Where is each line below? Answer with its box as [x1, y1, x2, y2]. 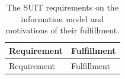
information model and [21, 12, 104, 25]
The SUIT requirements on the [6, 1, 118, 13]
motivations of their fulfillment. [5, 24, 120, 36]
